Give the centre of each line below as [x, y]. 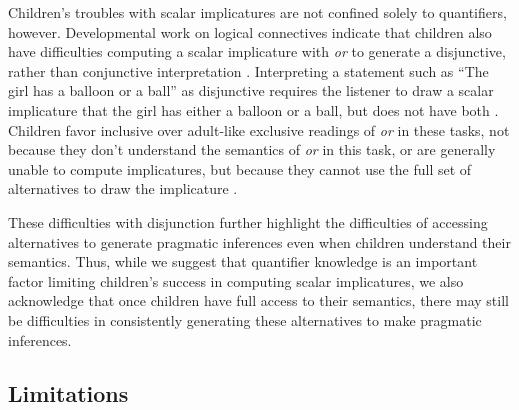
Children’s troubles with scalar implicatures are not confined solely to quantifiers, [257, 12]
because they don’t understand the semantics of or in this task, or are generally [252, 149]
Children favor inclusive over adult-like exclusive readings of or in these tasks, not [259, 129]
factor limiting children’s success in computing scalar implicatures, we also [236, 280]
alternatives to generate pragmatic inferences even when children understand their [259, 241]
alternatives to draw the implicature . [123, 188]
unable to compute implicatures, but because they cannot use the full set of [240, 168]
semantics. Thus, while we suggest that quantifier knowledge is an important [243, 261]
